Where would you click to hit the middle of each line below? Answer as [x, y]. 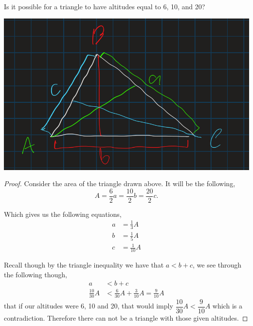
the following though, [36, 274]
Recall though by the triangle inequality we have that [84, 265]
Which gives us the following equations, [63, 214]
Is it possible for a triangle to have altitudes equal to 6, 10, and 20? [105, 6]
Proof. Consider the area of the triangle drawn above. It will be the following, [120, 183]
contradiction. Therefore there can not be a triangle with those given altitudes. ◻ [126, 317]
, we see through [217, 265]
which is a [227, 306]
